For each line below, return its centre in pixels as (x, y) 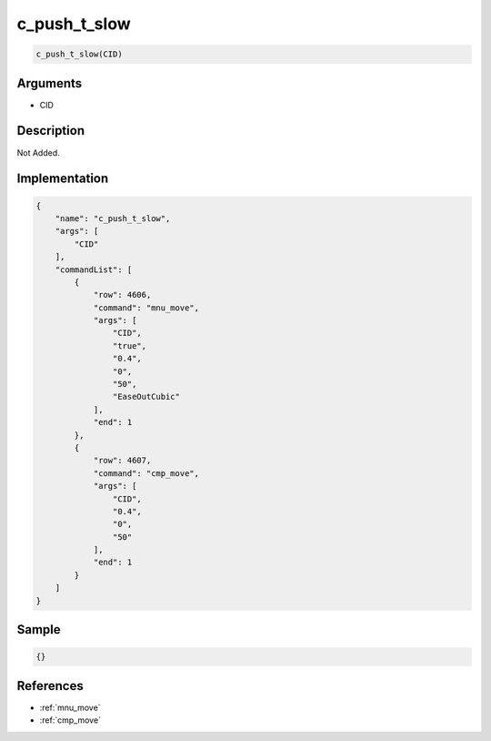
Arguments (50, 83)
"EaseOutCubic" (146, 397)
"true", (130, 345)
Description (51, 131)
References (50, 686)
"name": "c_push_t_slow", (113, 218)
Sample (39, 629)
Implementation (63, 179)
